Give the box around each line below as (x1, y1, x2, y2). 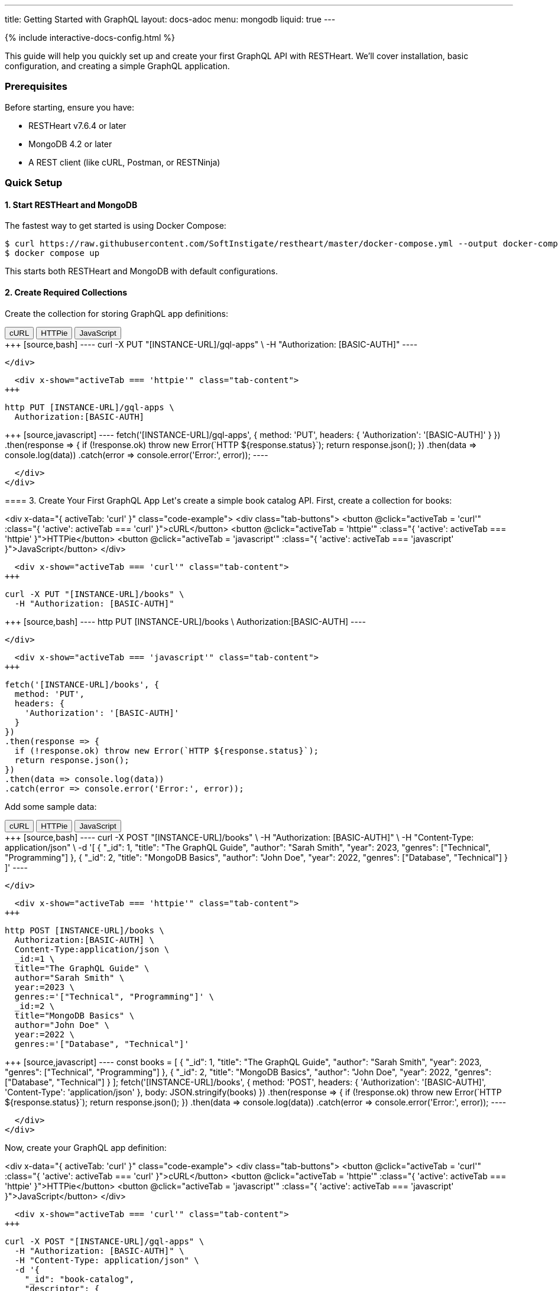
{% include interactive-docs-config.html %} (5, 33, 176, 43)
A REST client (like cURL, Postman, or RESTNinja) (28, 157, 220, 167)
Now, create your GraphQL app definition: (5, 1142, 167, 1153)
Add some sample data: (5, 801, 97, 812)
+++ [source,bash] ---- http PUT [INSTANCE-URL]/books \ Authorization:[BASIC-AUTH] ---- (5, 616, 366, 627)
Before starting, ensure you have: (5, 102, 134, 112)
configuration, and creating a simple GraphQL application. (5, 61, 230, 71)
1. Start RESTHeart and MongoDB (5, 199, 138, 210)
